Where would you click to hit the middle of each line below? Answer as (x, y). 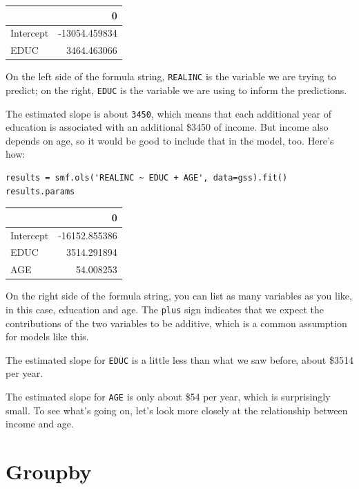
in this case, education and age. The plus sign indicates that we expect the (165, 309)
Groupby (49, 471)
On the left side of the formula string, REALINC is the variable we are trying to (171, 76)
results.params (40, 191)
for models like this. (47, 336)
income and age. (40, 424)
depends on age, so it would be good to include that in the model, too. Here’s (170, 140)
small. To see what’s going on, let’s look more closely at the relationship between (177, 410)
